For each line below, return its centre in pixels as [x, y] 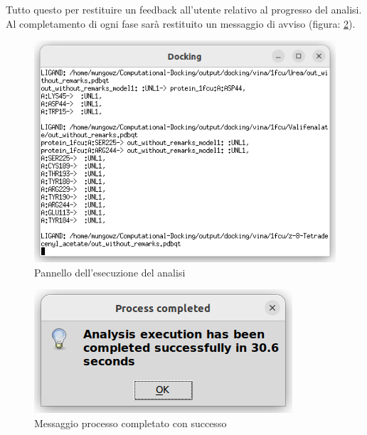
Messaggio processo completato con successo [131, 423]
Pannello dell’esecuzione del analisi [110, 272]
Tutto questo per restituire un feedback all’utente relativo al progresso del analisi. [184, 9]
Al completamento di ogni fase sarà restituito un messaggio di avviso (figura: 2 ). [181, 23]
